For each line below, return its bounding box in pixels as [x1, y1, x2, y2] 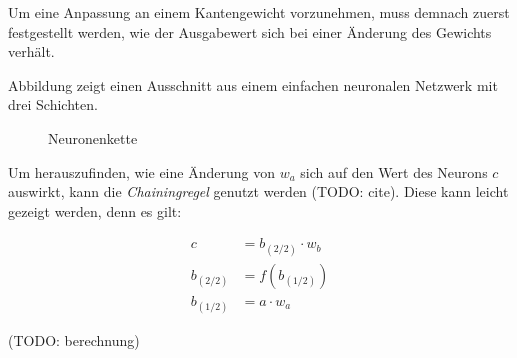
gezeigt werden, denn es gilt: [8, 200, 182, 221]
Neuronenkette [48, 127, 138, 148]
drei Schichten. [8, 94, 98, 115]
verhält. [8, 41, 55, 62]
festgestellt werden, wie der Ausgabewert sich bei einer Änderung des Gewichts [8, 21, 492, 42]
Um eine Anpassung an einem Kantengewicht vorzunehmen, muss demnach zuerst [8, 2, 510, 22]
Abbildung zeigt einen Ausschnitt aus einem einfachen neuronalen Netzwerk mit [8, 74, 498, 95]
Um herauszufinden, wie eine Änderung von [8, 161, 275, 182]
